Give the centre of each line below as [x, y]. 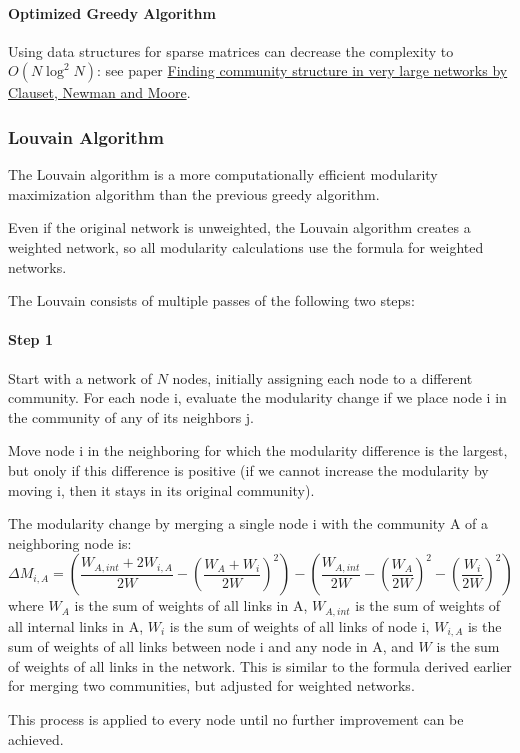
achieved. [36, 738]
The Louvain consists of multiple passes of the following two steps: [211, 300]
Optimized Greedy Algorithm [112, 12]
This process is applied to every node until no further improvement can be [236, 719]
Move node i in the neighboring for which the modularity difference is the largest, [258, 450]
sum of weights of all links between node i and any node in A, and [211, 646]
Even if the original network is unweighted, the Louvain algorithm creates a [239, 227]
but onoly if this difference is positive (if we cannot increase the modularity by [248, 469]
